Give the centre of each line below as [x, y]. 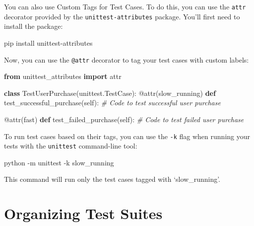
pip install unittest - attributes [48, 42]
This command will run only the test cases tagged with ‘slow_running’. [112, 179]
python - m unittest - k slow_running [59, 162]
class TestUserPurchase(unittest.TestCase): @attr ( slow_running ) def [110, 93]
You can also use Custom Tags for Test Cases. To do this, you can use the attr [125, 6]
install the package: [33, 26]
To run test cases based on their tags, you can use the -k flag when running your [127, 136]
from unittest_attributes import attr [63, 76]
